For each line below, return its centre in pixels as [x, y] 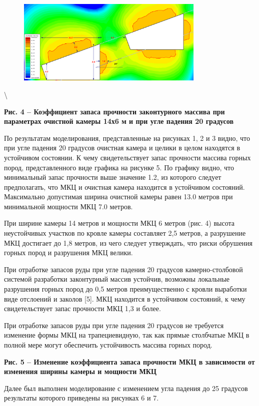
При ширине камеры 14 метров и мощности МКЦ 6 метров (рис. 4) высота [119, 223]
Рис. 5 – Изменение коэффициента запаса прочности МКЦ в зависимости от [129, 361]
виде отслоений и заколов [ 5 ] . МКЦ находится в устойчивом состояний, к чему [125, 298]
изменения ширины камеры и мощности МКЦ [80, 371]
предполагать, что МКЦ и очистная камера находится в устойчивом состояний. [124, 187]
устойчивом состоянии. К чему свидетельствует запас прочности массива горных [127, 157]
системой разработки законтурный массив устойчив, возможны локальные [117, 279]
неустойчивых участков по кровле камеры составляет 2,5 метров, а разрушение [125, 233]
